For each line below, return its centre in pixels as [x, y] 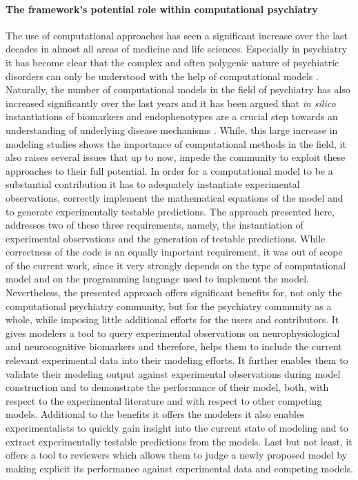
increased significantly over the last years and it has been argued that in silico [171, 103]
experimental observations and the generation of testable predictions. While [166, 238]
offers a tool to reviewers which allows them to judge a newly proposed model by [177, 455]
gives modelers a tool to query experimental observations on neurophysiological [173, 333]
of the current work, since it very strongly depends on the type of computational [176, 265]
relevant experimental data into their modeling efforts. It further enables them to [177, 360]
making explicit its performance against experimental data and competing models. [179, 468]
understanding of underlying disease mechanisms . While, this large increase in [172, 129]
